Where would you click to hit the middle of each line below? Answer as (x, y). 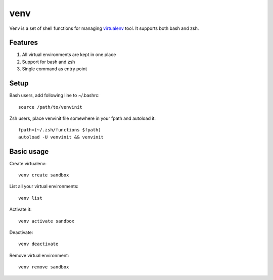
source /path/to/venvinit (51, 107)
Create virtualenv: (28, 163)
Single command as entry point (54, 69)
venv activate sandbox (47, 221)
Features (24, 43)
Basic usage (29, 151)
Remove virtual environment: (39, 255)
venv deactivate (38, 244)
